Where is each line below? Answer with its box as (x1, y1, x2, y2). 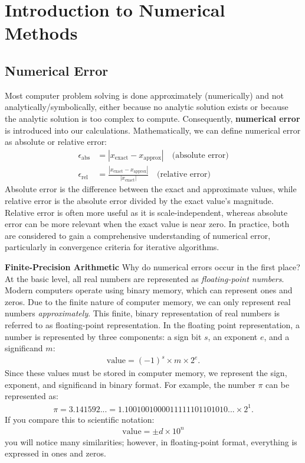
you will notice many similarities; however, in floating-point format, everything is (5, 435, 297, 448)
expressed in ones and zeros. (5, 447, 106, 459)
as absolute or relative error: (5, 135, 107, 148)
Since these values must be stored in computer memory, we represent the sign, (5, 367, 287, 379)
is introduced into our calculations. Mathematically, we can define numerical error (5, 124, 301, 136)
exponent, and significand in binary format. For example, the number (5, 378, 255, 390)
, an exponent (208, 330, 258, 342)
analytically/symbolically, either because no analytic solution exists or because (5, 101, 288, 113)
